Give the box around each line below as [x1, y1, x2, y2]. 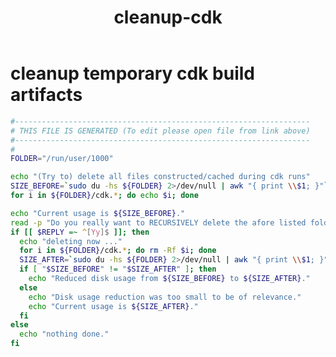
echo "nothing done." [19, 329, 110, 340]
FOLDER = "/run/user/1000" [10, 154, 114, 164]
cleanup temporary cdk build [10, 62, 255, 85]
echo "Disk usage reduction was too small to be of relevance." [28, 292, 302, 302]
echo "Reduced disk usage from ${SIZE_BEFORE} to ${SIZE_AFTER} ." [28, 274, 311, 284]
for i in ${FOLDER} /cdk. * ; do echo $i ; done [10, 191, 199, 201]
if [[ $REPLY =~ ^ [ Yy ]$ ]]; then [10, 227, 150, 237]
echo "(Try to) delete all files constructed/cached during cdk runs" [10, 172, 311, 182]
